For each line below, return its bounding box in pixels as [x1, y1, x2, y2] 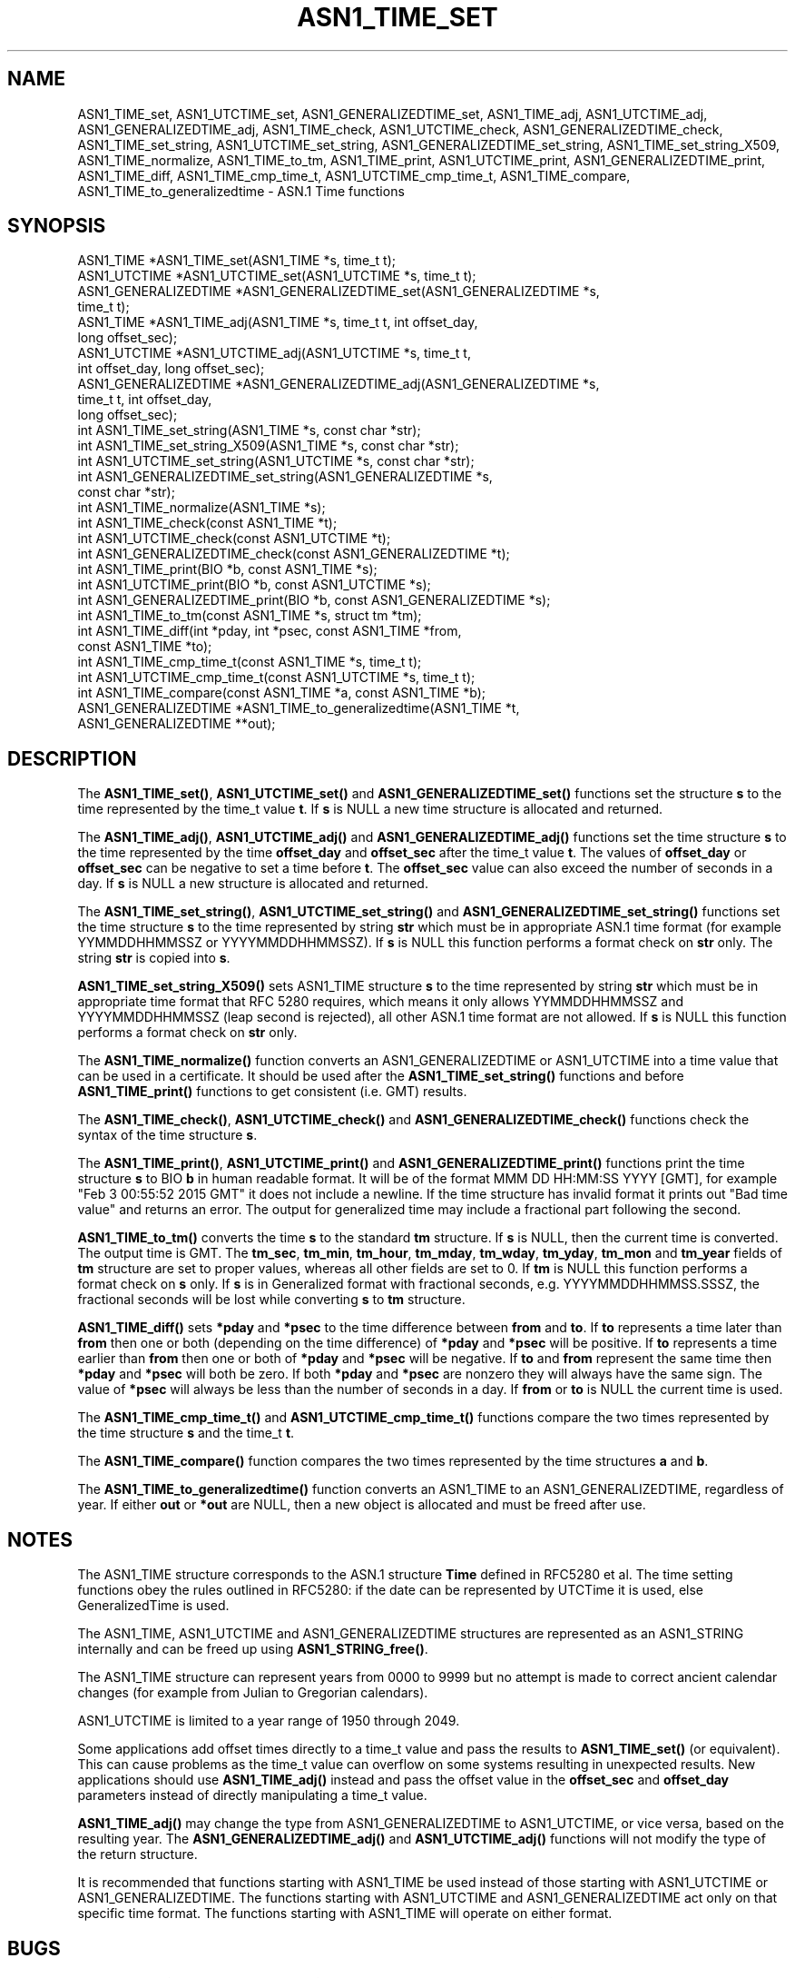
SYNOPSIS [7, 214, 106, 238]
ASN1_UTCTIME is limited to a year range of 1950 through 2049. [77, 1713, 460, 1729]
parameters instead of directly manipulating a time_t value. [77, 1787, 427, 1804]
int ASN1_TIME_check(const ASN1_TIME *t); [77, 515, 338, 531]
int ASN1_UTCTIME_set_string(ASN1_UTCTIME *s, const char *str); [77, 453, 475, 470]
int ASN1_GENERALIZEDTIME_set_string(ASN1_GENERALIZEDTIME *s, [77, 469, 493, 485]
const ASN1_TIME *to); [77, 638, 212, 655]
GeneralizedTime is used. [77, 1597, 230, 1614]
